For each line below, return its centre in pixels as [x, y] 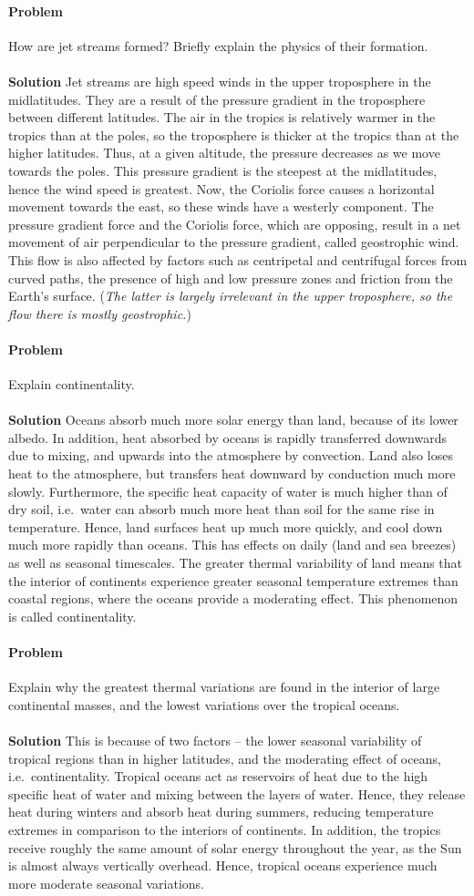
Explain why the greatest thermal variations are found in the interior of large [224, 687]
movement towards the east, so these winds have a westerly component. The [221, 206]
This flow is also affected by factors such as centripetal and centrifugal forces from [238, 259]
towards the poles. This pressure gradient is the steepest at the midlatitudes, [223, 170]
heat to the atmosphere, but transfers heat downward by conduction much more [232, 474]
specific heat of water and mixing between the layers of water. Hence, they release [237, 793]
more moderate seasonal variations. [106, 883]
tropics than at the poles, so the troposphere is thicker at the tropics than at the [234, 134]
